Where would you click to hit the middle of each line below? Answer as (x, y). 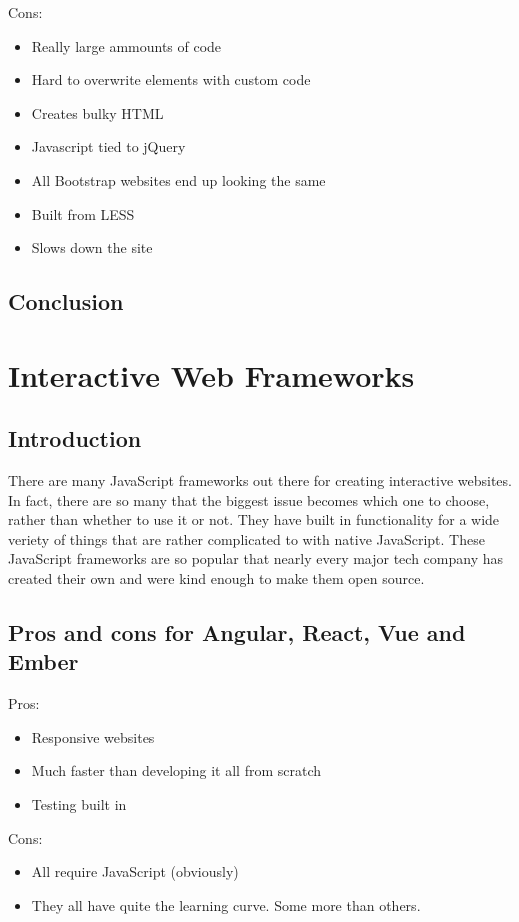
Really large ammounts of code (126, 45)
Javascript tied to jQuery (108, 146)
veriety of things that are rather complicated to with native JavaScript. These (246, 538)
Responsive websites (93, 736)
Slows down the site (92, 247)
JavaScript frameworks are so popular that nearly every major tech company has (256, 558)
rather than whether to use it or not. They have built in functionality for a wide (254, 519)
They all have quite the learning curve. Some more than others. (226, 904)
